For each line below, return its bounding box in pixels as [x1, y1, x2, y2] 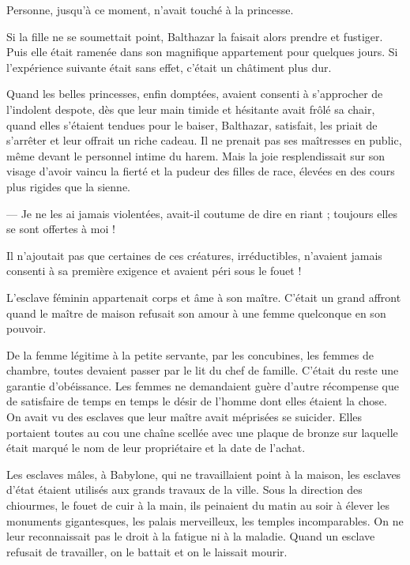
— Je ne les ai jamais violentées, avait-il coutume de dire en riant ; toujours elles [6, 205, 397, 221]
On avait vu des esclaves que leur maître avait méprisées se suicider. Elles [6, 409, 363, 425]
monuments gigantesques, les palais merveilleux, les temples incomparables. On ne [6, 512, 404, 529]
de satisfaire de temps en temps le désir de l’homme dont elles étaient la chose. [6, 393, 387, 409]
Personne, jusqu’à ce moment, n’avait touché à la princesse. [6, 2, 294, 17]
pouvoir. [6, 320, 47, 337]
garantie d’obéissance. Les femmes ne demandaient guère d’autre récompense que [6, 377, 399, 394]
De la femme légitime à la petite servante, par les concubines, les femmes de [6, 346, 374, 363]
